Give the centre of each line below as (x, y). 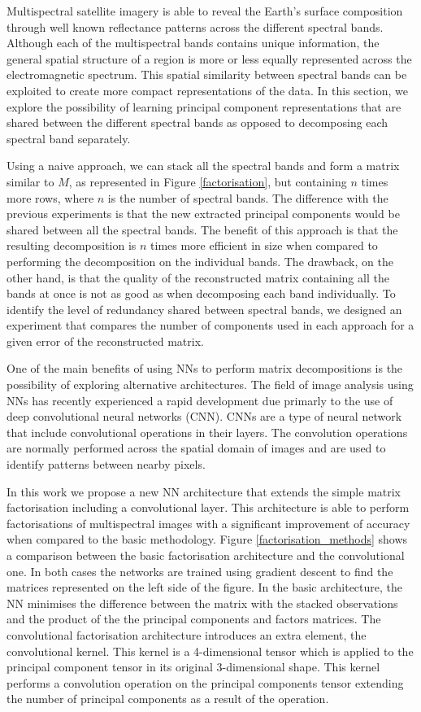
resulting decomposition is (72, 245)
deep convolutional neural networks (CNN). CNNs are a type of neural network (204, 416)
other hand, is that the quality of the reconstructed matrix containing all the (198, 277)
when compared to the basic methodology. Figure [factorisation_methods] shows (207, 539)
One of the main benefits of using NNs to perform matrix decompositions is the (205, 368)
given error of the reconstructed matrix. (105, 341)
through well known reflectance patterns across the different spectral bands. (195, 26)
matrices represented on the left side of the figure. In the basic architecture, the (205, 587)
